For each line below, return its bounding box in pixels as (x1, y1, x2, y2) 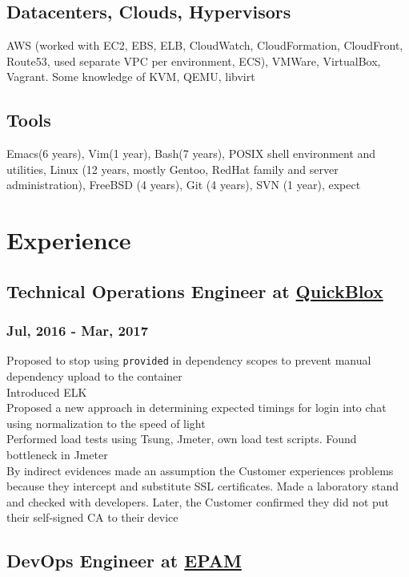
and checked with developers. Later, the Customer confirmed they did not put (6, 493, 390, 510)
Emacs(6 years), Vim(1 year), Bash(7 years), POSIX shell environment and (6, 145, 376, 162)
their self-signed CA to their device (6, 509, 178, 526)
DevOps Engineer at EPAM (6, 548, 242, 573)
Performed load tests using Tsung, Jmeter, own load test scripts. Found (6, 430, 357, 447)
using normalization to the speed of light (6, 414, 206, 431)
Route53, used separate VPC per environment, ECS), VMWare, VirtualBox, (6, 52, 381, 69)
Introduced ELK (6, 383, 87, 400)
